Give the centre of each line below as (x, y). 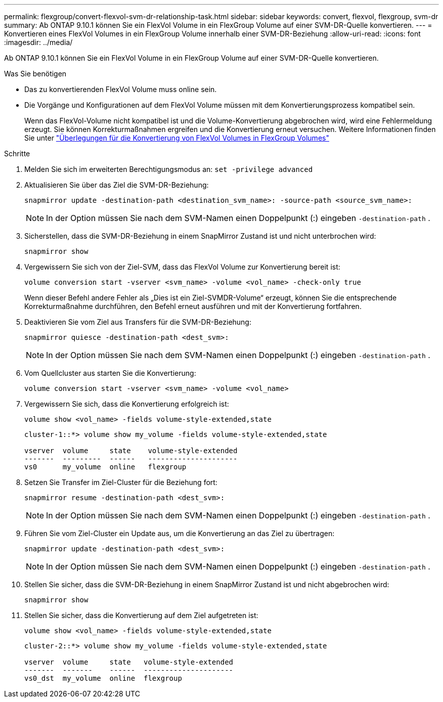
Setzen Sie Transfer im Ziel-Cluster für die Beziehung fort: (121, 482)
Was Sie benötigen (35, 74)
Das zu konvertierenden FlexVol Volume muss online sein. (121, 89)
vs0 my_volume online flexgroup (105, 467)
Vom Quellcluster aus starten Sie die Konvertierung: (110, 373)
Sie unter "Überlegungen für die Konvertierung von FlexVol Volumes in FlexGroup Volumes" (177, 138)
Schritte (17, 153)
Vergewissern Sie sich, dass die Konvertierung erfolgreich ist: (127, 404)
